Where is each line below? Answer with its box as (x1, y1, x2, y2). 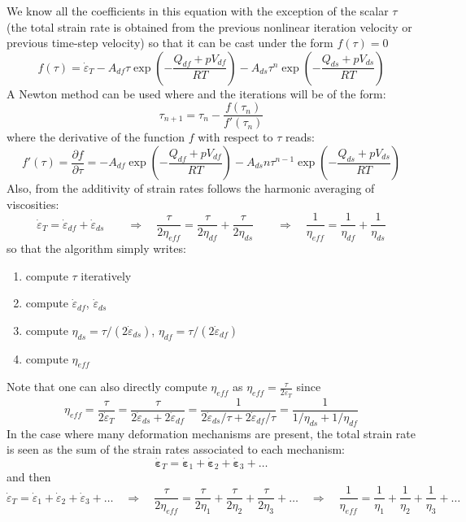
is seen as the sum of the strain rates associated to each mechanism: (7, 441, 346, 458)
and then (7, 468, 51, 485)
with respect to (198, 128, 273, 146)
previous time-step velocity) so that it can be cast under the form (7, 34, 333, 51)
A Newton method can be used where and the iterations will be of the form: (7, 85, 386, 102)
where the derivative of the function (7, 128, 185, 146)
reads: (285, 128, 315, 146)
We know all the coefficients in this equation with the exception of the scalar (7, 2, 389, 19)
